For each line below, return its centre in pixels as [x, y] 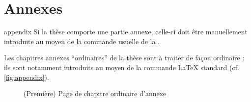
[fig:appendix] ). [27, 77]
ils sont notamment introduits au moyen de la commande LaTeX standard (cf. [122, 67]
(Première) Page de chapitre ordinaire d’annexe [95, 93]
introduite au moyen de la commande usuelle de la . [82, 41]
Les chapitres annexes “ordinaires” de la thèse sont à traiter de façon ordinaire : [124, 58]
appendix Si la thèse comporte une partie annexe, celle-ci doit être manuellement [126, 32]
